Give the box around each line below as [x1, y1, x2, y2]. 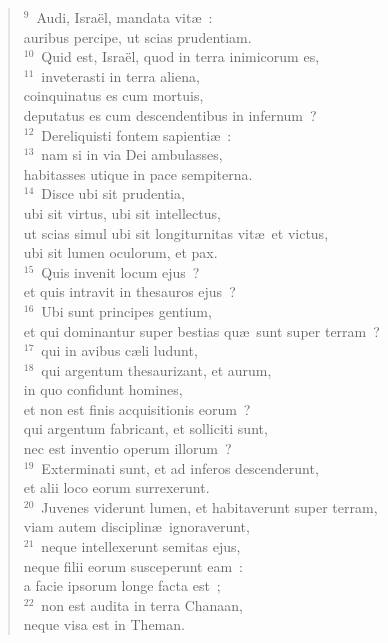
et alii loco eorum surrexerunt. [23, 477, 210, 498]
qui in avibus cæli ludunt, [41, 340, 198, 361]
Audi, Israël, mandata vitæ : [36, 7, 213, 27]
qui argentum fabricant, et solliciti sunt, [23, 418, 268, 439]
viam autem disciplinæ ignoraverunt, [23, 516, 250, 537]
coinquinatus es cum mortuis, [23, 85, 204, 106]
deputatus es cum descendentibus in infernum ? [23, 104, 317, 125]
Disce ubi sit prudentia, [41, 183, 185, 204]
